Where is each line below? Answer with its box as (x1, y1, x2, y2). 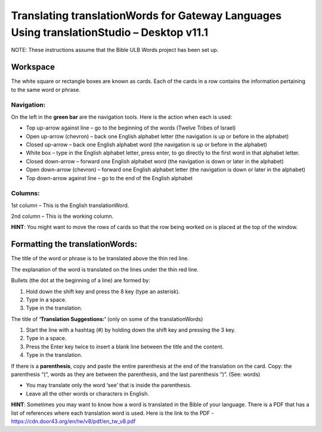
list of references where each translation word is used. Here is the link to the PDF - (11, 409, 214, 416)
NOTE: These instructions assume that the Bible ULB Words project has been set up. (11, 47, 219, 54)
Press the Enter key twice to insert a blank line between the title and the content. (26, 343, 224, 350)
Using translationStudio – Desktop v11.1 (11, 26, 209, 39)
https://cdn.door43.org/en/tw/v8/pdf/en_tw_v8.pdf (11, 418, 136, 425)
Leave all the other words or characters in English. (26, 390, 149, 397)
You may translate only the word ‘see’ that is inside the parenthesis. (26, 382, 192, 389)
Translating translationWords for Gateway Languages (11, 9, 282, 22)
